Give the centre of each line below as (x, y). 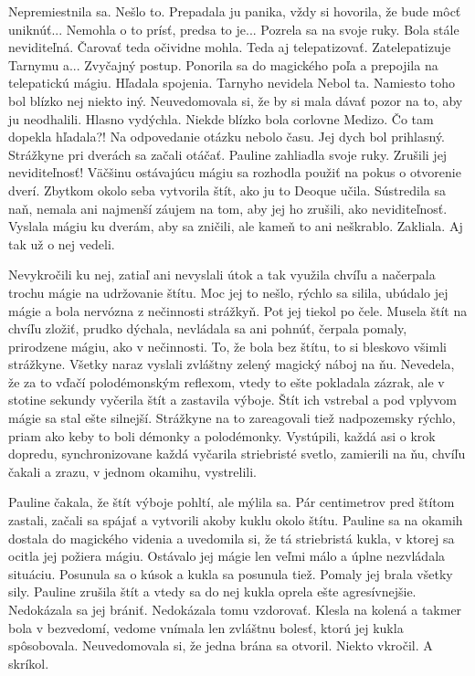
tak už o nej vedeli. (62, 243)
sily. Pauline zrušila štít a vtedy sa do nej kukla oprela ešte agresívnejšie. (212, 591)
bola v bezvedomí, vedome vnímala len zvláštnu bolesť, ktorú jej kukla (206, 627)
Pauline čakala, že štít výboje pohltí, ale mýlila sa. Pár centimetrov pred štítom (232, 502)
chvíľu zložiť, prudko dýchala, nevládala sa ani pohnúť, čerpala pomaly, (208, 328)
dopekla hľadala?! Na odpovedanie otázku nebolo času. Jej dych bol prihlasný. (227, 137)
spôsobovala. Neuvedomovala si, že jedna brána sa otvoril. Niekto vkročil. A (221, 645)
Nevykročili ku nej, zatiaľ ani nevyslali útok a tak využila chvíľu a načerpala (222, 275)
